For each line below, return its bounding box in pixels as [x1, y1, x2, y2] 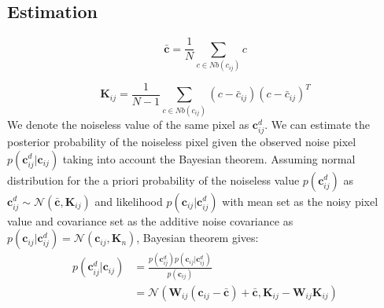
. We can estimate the [264, 115, 371, 132]
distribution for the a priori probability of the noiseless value [7, 171, 300, 188]
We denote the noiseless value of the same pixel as [7, 115, 249, 132]
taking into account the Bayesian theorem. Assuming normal [62, 150, 356, 167]
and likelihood [94, 192, 163, 209]
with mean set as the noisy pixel [222, 192, 378, 209]
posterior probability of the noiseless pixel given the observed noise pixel [7, 133, 356, 149]
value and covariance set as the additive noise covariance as [7, 212, 294, 229]
